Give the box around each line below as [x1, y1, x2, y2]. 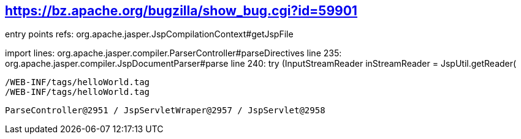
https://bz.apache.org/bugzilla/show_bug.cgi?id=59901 [5, 3, 357, 18]
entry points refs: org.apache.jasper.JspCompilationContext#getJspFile [5, 29, 294, 40]
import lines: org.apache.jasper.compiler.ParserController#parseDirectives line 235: [5, 48, 342, 59]
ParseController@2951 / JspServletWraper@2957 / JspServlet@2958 [5, 105, 325, 116]
